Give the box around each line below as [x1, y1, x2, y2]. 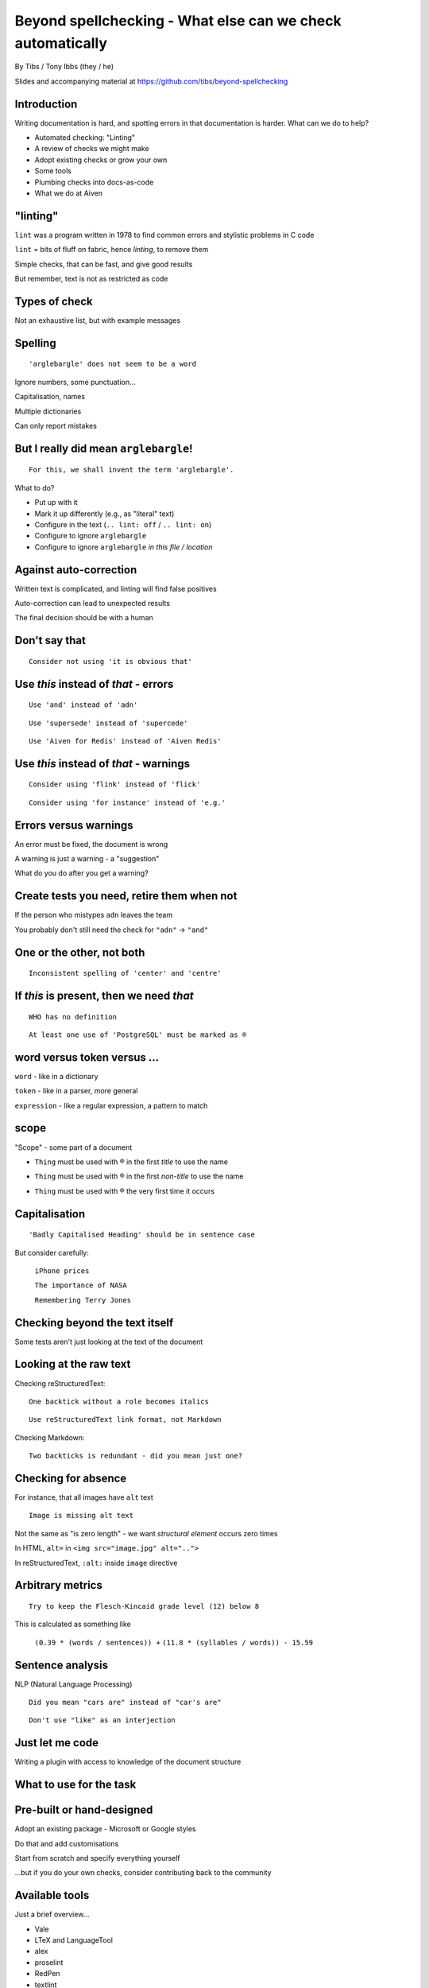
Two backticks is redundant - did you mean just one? [29, 1451, 242, 1461]
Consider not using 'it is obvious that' [29, 657, 192, 666]
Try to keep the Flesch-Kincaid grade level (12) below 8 [29, 1602, 260, 1610]
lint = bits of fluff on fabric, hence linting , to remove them [14, 245, 209, 254]
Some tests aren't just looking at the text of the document [14, 1337, 203, 1346]
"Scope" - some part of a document [14, 1142, 133, 1152]
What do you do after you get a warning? [14, 868, 149, 878]
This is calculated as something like [14, 1619, 131, 1629]
